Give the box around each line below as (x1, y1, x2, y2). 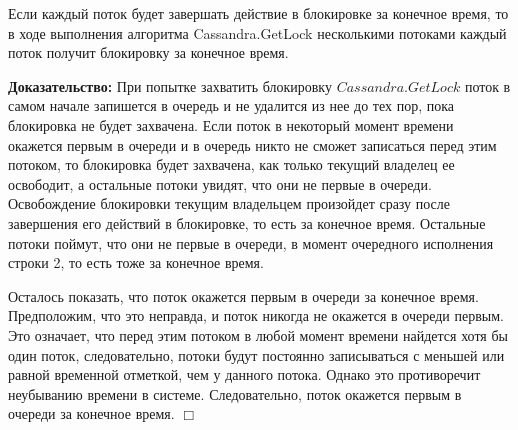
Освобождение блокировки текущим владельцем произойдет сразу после (8, 193, 451, 214)
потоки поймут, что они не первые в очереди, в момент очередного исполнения (8, 232, 494, 253)
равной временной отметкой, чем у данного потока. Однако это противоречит (8, 364, 481, 385)
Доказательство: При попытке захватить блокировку (8, 75, 332, 96)
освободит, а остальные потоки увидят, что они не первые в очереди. (8, 173, 432, 194)
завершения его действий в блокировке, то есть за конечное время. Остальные (8, 212, 486, 233)
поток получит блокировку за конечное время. (8, 42, 289, 63)
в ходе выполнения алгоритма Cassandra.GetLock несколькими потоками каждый (8, 22, 507, 43)
